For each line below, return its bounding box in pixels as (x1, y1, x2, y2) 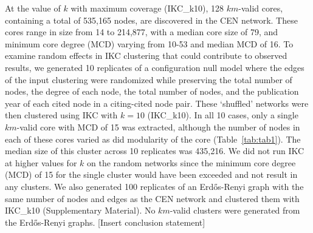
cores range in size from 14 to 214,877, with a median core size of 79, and (5, 25, 278, 38)
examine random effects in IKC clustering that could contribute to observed (5, 49, 287, 62)
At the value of (5, 2, 61, 14)
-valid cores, (238, 2, 283, 14)
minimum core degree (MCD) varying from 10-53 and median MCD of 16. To (5, 37, 294, 50)
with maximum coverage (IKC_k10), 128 (71, 2, 224, 14)
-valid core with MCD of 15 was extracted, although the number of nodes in (16, 120, 300, 133)
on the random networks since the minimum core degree (87, 156, 296, 169)
